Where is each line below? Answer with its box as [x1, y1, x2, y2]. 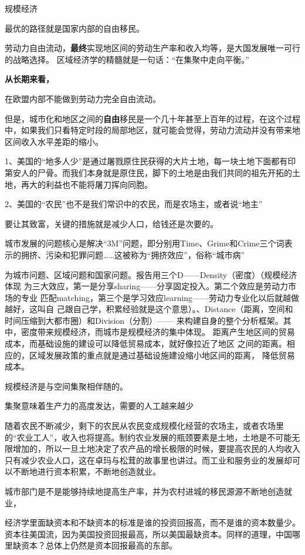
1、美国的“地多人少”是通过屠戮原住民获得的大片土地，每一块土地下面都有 [5, 155, 288, 167]
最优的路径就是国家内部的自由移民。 [5, 22, 144, 34]
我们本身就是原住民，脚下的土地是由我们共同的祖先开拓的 [70, 166, 292, 178]
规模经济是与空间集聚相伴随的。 [5, 380, 128, 392]
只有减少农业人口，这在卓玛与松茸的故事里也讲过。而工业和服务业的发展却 [5, 454, 292, 466]
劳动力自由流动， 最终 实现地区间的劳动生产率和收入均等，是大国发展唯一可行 [5, 42, 300, 54]
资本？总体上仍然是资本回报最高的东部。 [21, 539, 177, 551]
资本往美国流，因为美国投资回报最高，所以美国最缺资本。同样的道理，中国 [5, 527, 292, 540]
